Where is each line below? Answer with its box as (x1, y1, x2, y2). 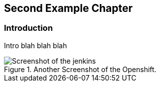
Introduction (4, 23, 53, 33)
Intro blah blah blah (4, 41, 67, 50)
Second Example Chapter (4, 2, 133, 14)
